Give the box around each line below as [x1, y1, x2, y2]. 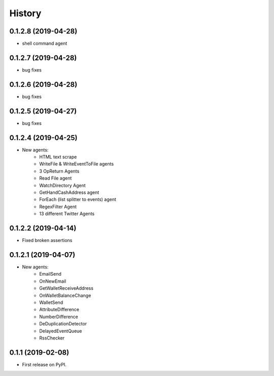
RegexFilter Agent [39, 203, 77, 210]
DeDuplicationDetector [39, 321, 87, 327]
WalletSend [39, 299, 63, 305]
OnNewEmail [39, 278, 66, 284]
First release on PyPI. [22, 361, 67, 367]
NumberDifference [39, 314, 79, 320]
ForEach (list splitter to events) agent [39, 196, 117, 202]
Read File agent [39, 175, 72, 181]
